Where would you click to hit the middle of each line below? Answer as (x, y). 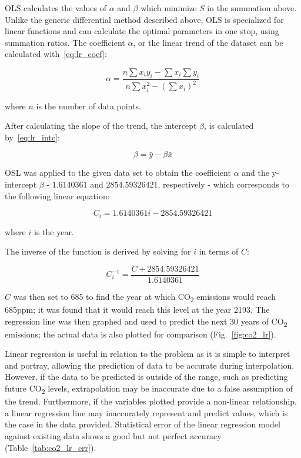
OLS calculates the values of (56, 8)
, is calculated (229, 126)
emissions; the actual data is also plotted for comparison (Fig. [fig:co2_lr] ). (141, 334)
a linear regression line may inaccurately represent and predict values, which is (146, 412)
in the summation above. (252, 8)
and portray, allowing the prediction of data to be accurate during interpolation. (150, 365)
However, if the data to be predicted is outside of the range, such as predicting (146, 377)
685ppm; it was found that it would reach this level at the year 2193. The (137, 309)
